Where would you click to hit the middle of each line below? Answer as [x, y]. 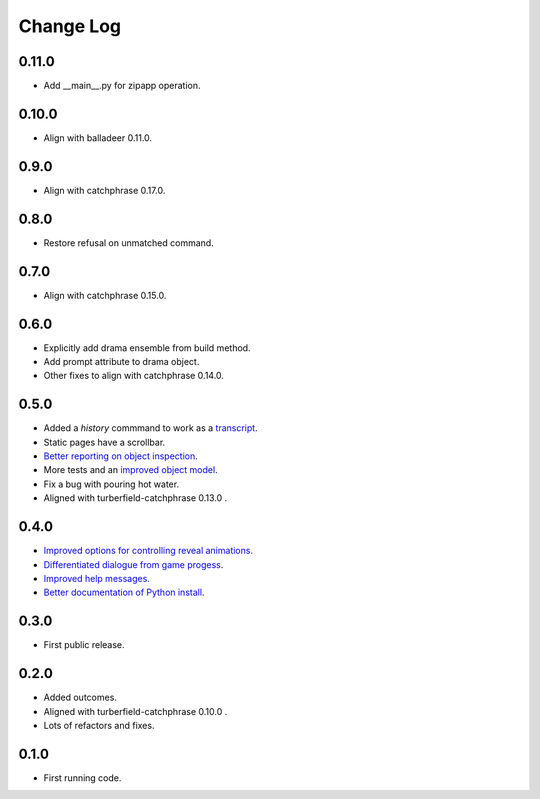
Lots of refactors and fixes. [99, 725]
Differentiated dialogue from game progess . [133, 564]
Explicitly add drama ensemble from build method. [147, 347]
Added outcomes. [80, 697]
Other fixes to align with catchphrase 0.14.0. [134, 376]
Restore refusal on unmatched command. [128, 242]
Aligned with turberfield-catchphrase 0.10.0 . [135, 711]
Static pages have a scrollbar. [104, 442]
